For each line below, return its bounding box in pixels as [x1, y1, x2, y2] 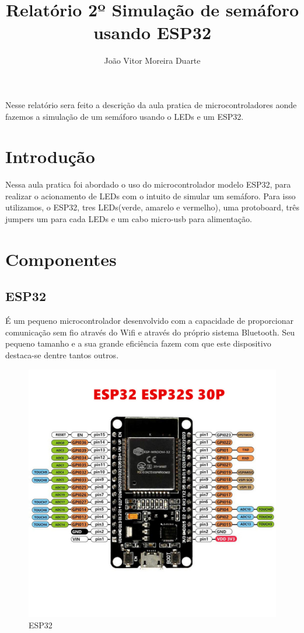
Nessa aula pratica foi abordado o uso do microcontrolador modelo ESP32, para [5, 178, 291, 191]
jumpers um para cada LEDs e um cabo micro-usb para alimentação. [5, 213, 252, 224]
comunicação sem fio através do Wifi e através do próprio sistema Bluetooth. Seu [5, 326, 295, 338]
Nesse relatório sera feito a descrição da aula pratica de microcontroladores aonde [5, 98, 297, 110]
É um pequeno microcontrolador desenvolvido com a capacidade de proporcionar [5, 314, 294, 327]
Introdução [5, 144, 95, 168]
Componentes [5, 247, 117, 271]
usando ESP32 [93, 20, 212, 44]
